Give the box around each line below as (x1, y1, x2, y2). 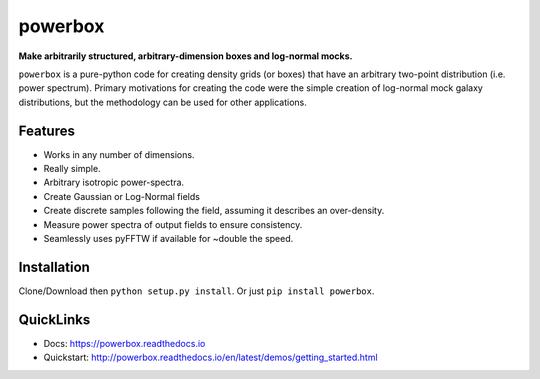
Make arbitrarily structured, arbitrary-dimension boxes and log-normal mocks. (18, 50, 353, 62)
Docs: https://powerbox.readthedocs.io (43, 337, 206, 349)
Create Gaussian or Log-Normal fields (43, 190, 200, 202)
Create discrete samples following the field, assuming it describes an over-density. (43, 205, 385, 217)
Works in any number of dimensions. (43, 148, 195, 160)
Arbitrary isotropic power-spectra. (43, 176, 185, 189)
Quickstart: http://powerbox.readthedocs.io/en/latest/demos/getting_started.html (43, 351, 379, 364)
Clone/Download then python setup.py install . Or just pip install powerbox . (18, 285, 375, 297)
